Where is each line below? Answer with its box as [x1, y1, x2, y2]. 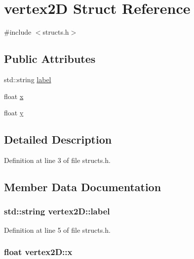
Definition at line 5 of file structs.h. [4, 224, 111, 235]
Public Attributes [4, 51, 96, 66]
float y [4, 107, 24, 118]
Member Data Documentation [4, 179, 161, 194]
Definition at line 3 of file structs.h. [4, 155, 111, 165]
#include [4, 27, 32, 37]
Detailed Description [4, 132, 112, 147]
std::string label [4, 74, 51, 84]
